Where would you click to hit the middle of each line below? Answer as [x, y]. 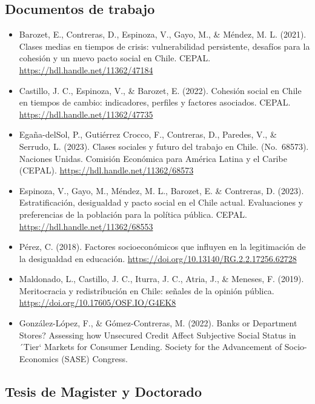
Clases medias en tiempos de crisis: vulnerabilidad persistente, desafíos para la [164, 46]
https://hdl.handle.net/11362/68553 [86, 226]
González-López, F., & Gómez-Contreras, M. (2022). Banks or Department [158, 323]
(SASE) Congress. [94, 358]
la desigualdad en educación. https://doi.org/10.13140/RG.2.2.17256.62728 [158, 258]
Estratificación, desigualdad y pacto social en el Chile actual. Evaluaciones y [161, 202]
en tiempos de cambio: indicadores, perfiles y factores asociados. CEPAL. [155, 102]
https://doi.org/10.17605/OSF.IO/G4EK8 [98, 302]
